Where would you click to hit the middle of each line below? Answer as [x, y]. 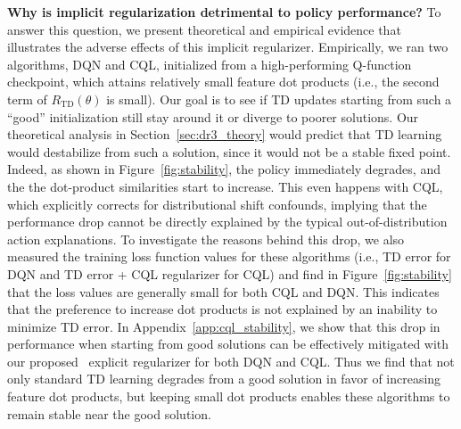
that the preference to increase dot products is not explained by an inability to [222, 309]
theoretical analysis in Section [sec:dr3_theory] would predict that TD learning [225, 134]
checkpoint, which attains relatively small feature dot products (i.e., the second [223, 82]
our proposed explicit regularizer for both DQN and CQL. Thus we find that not [231, 361]
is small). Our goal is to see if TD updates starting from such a [279, 99]
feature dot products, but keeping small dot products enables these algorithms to [229, 396]
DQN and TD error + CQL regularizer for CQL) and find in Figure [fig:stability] [230, 273]
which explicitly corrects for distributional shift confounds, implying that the [217, 204]
